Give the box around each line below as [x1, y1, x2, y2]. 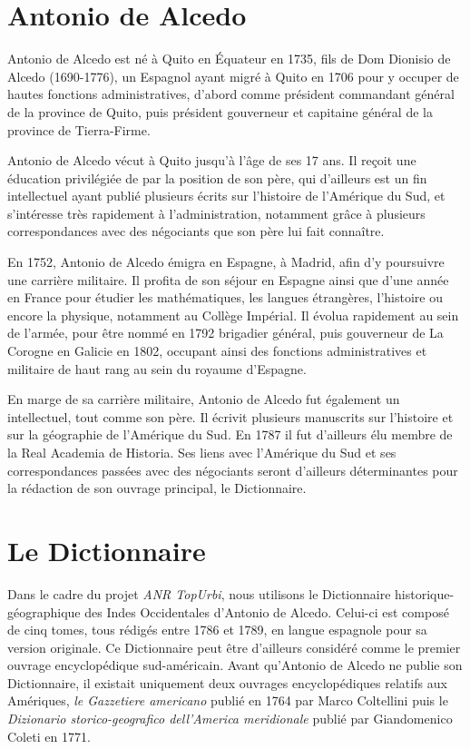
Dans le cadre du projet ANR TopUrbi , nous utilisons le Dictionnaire [7, 584, 391, 603]
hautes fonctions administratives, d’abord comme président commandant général [7, 84, 455, 103]
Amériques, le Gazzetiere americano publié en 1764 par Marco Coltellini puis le [7, 691, 448, 710]
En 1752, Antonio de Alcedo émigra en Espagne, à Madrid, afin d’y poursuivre [7, 252, 445, 271]
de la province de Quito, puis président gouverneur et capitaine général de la [7, 102, 433, 121]
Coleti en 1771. [7, 726, 91, 745]
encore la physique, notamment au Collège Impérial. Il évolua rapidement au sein [7, 305, 459, 324]
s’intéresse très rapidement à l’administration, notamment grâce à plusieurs [7, 203, 426, 222]
